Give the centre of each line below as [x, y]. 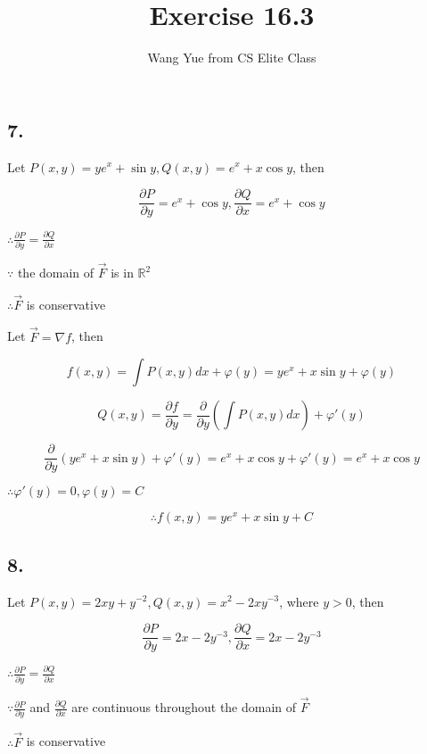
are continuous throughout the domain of [184, 707]
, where [299, 601]
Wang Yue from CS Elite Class [232, 58]
